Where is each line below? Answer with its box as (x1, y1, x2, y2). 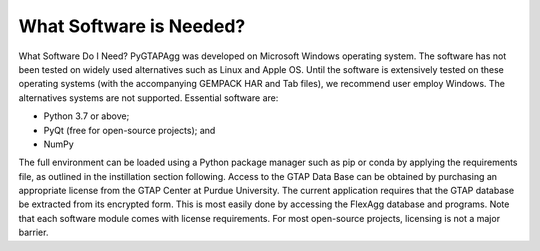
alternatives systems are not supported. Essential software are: (18, 91, 279, 104)
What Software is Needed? (18, 15, 246, 37)
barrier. (18, 226, 49, 239)
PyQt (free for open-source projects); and (43, 124, 216, 136)
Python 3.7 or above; (43, 110, 130, 122)
